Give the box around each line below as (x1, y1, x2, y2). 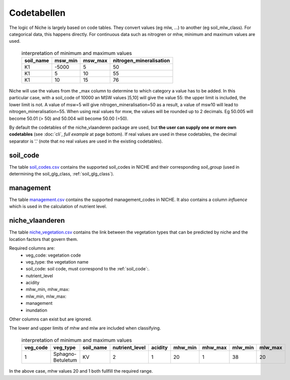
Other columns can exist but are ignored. (9, 316, 92, 322)
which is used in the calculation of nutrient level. (9, 204, 107, 209)
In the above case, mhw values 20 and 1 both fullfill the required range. (9, 368, 153, 374)
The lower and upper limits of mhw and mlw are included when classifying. (9, 325, 161, 331)
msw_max (83, 57, 108, 64)
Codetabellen (9, 7, 66, 18)
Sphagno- (53, 351, 77, 357)
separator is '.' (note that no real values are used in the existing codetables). (9, 138, 163, 144)
